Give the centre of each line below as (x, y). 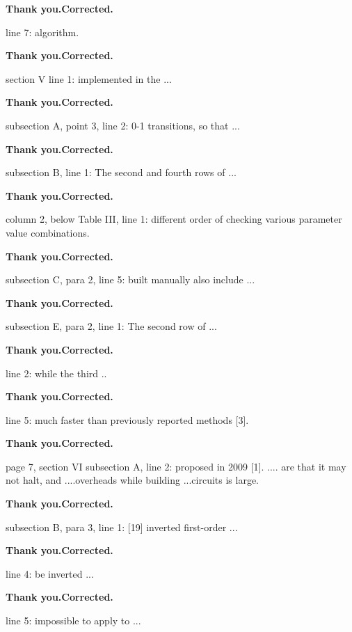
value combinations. (48, 232)
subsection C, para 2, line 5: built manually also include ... (130, 279)
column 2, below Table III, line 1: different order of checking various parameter (174, 219)
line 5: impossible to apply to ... (73, 621)
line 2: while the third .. (56, 373)
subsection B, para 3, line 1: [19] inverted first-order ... (122, 527)
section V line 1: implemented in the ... (89, 78)
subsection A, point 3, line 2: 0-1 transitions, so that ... (123, 125)
